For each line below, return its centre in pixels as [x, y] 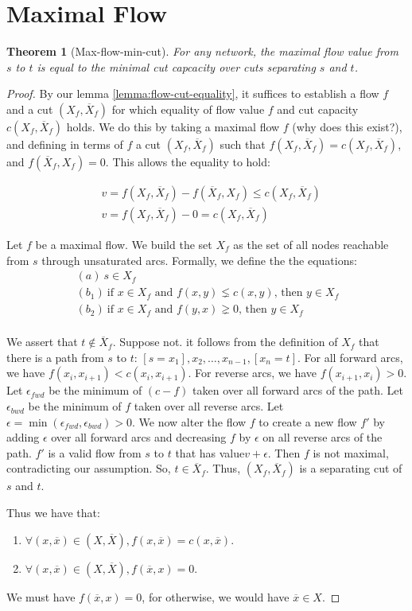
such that [243, 144]
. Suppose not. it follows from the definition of [225, 342]
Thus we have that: [53, 513]
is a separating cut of [351, 468]
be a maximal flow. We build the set [124, 244]
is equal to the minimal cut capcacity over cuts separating [176, 66]
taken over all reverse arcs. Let [209, 406]
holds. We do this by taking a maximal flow [173, 126]
